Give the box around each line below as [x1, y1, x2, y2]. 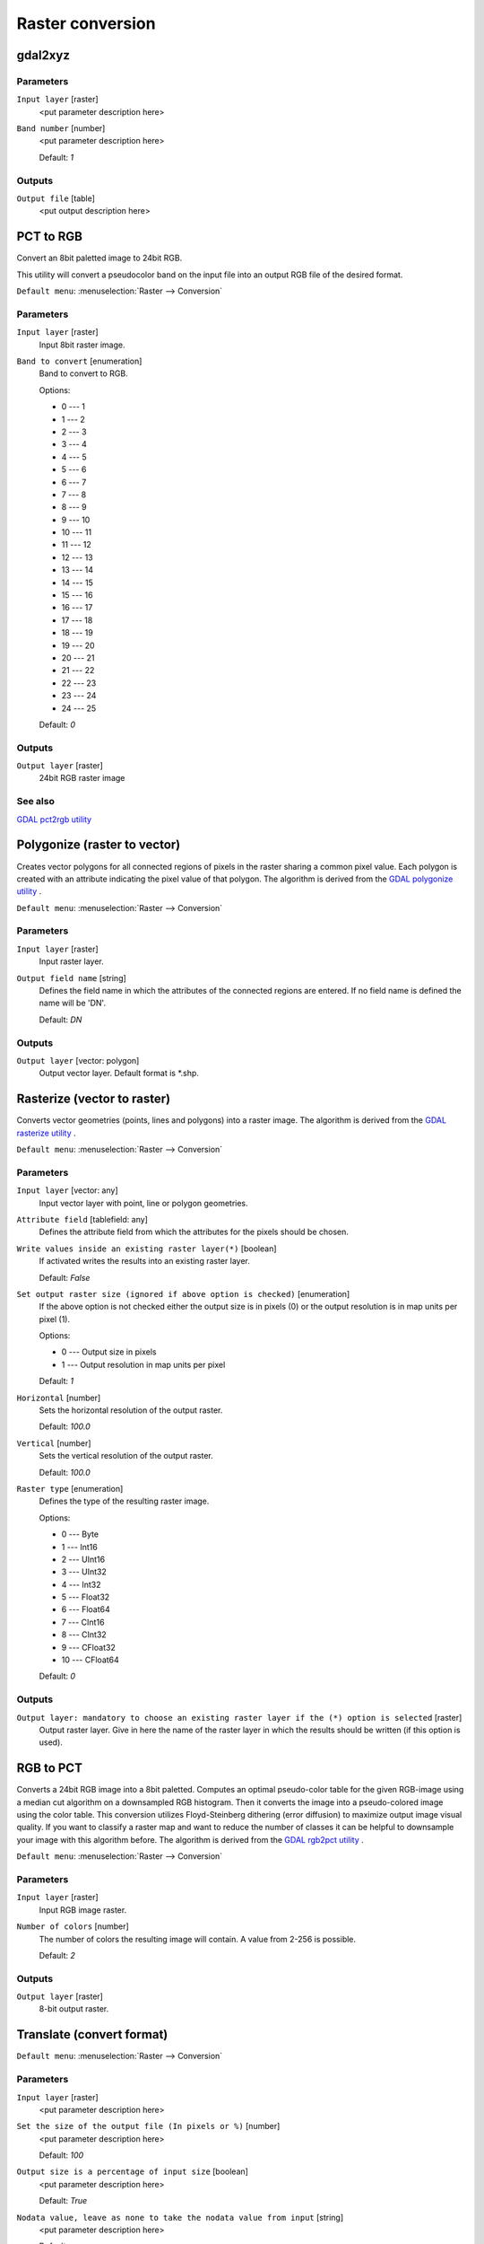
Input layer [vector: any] [16, 1185, 118, 1196]
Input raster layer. [39, 956, 104, 967]
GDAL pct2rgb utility [16, 813, 92, 825]
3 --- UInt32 [61, 1566, 108, 1577]
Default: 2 [39, 1950, 76, 1960]
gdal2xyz [16, 48, 71, 63]
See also [16, 795, 56, 808]
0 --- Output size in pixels [61, 1346, 157, 1357]
